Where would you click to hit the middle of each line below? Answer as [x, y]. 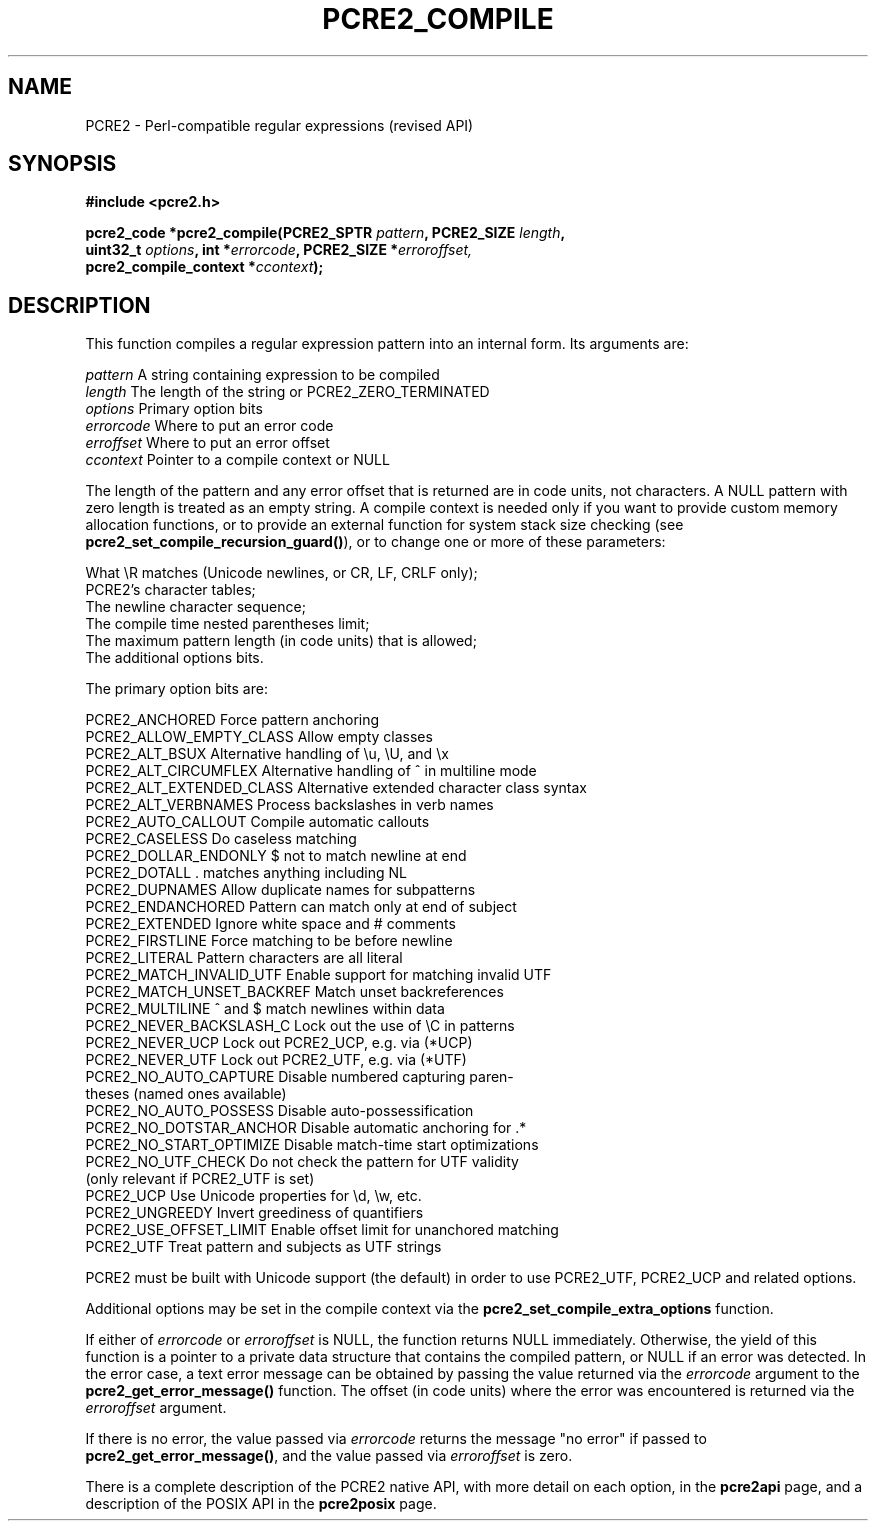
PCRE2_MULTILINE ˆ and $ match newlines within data [265, 1009]
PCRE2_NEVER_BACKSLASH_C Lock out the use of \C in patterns [300, 1026]
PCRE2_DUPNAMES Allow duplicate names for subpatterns [280, 890]
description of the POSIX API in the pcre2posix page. [261, 1504]
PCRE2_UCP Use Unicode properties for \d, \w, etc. [253, 1196]
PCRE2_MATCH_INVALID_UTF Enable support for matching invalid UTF [318, 975]
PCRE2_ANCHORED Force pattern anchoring [232, 720]
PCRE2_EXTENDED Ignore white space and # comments [270, 924]
